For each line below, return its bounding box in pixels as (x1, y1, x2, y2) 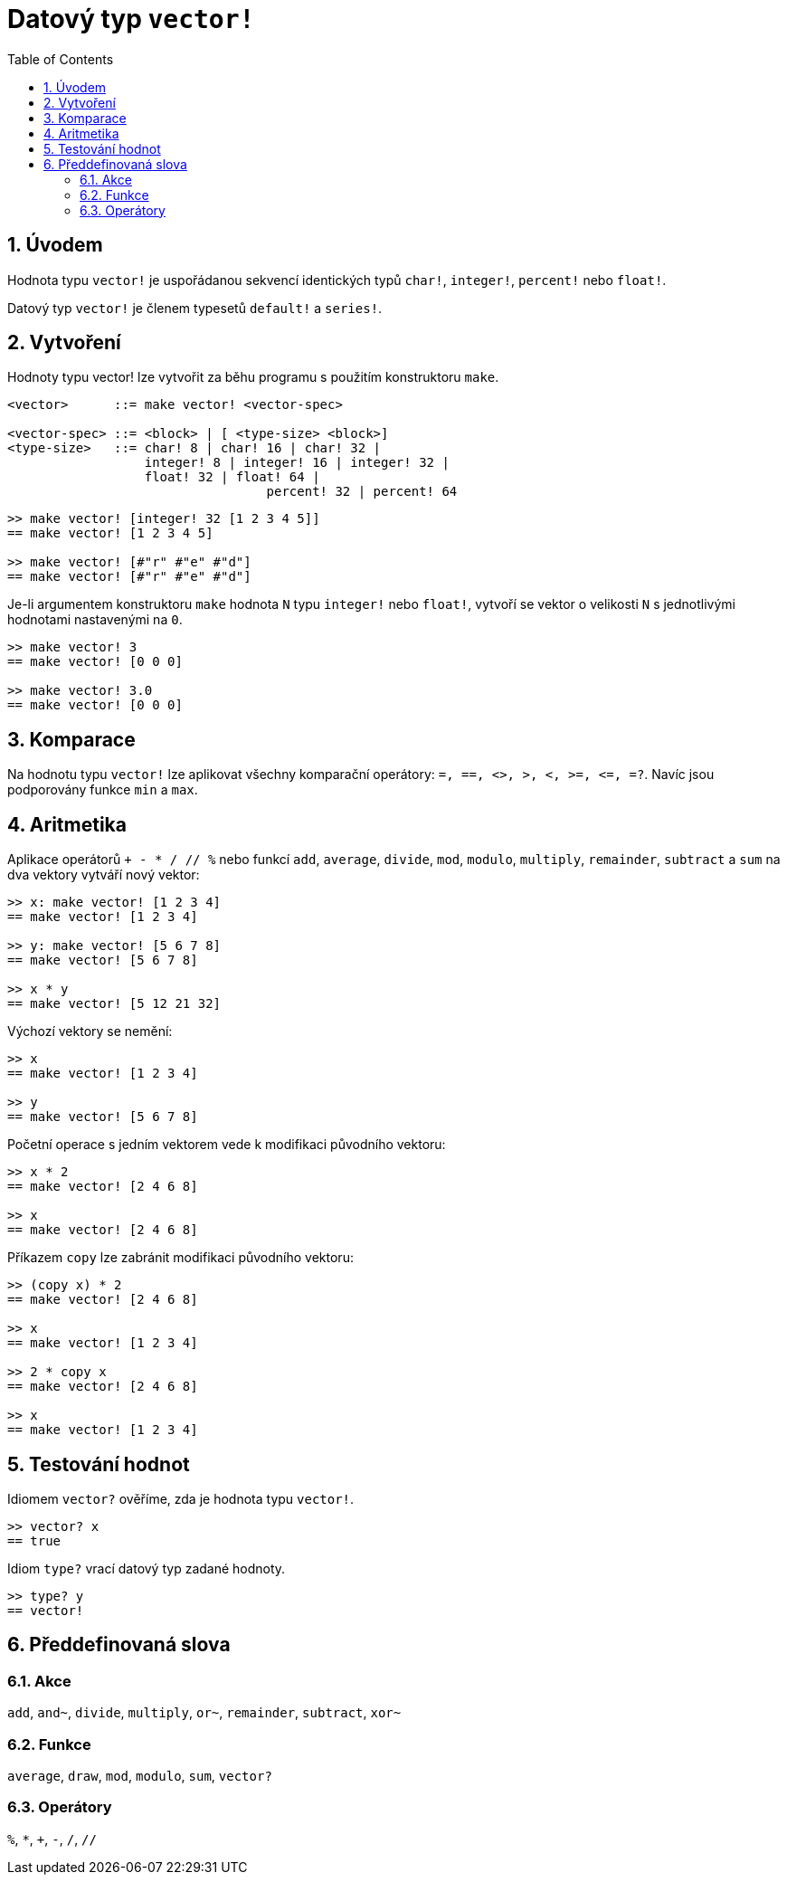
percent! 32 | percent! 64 (266, 484, 458, 499)
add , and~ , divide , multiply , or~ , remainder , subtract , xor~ (7, 1705, 402, 1721)
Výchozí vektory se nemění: (7, 1023, 173, 1040)
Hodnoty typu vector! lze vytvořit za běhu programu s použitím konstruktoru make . (7, 369, 499, 385)
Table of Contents (7, 51, 114, 67)
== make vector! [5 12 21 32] (7, 996, 222, 1012)
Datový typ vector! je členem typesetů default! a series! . (7, 299, 383, 316)
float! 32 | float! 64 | (144, 470, 320, 485)
